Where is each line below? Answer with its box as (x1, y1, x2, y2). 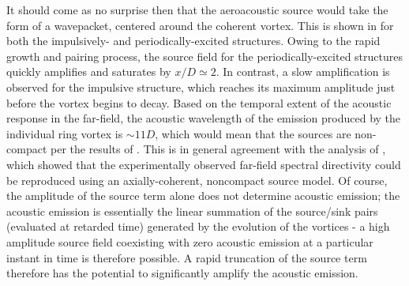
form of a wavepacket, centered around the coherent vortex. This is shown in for (6, 17, 394, 33)
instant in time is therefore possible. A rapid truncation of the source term (6, 249, 367, 265)
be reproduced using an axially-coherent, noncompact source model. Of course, (6, 171, 388, 188)
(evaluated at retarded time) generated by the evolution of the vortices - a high (6, 218, 390, 235)
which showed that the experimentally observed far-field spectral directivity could (6, 156, 401, 172)
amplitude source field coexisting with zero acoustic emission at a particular (6, 233, 373, 250)
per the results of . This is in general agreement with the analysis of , (50, 141, 386, 157)
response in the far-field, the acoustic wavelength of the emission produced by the (6, 110, 401, 126)
